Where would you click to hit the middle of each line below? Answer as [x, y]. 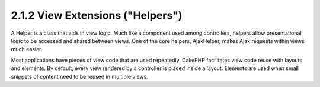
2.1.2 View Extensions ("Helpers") [97, 15]
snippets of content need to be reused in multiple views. [79, 76]
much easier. [27, 49]
